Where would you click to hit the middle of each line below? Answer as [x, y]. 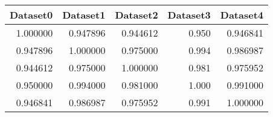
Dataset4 [242, 15]
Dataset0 [31, 15]
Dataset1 [84, 15]
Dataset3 [189, 15]
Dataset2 [136, 15]
